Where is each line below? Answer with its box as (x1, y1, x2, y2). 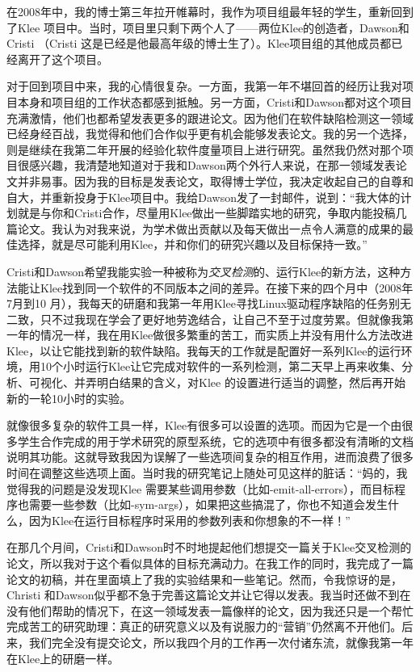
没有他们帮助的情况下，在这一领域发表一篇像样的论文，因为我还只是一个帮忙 (6, 602, 414, 619)
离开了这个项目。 (17, 50, 108, 67)
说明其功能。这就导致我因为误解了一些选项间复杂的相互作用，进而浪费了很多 (6, 448, 414, 465)
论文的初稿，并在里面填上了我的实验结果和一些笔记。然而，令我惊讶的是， (6, 570, 402, 587)
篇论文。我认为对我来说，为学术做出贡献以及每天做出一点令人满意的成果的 (6, 220, 402, 237)
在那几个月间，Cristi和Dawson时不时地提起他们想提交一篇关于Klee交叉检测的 (6, 539, 412, 556)
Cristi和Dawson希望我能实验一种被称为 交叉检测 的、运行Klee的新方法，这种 (6, 262, 401, 279)
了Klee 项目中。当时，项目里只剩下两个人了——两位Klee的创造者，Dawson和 (6, 19, 409, 36)
